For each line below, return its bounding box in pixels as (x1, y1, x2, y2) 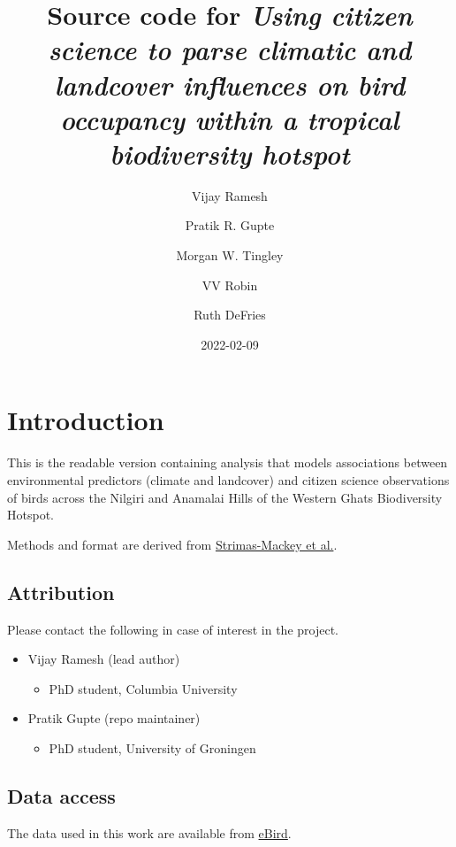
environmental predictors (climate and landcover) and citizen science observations (7, 470, 450, 489)
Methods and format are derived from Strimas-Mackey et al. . (7, 535, 338, 553)
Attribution (7, 578, 115, 605)
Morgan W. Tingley (176, 246, 284, 265)
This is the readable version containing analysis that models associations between (7, 453, 448, 472)
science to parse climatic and (48, 31, 412, 68)
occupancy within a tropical (60, 100, 399, 137)
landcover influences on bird (54, 65, 406, 103)
